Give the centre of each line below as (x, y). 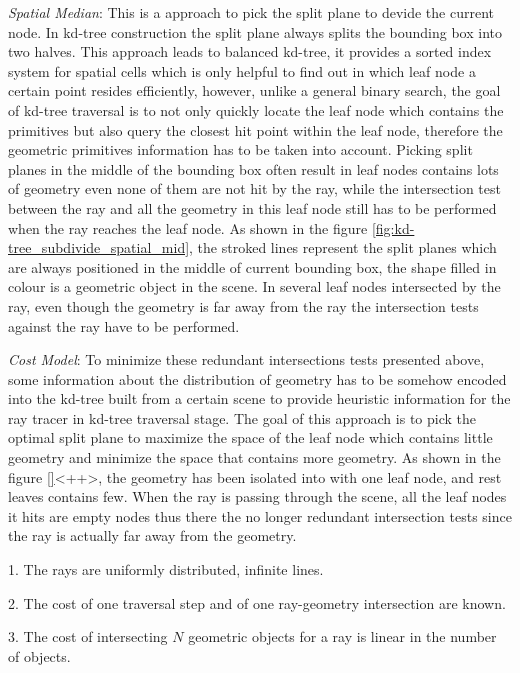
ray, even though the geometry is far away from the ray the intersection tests (243, 305)
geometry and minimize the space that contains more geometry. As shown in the (254, 457)
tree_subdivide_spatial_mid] (99, 247)
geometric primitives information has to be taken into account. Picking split (240, 149)
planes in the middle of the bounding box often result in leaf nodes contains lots (253, 168)
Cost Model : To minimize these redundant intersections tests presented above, (246, 359)
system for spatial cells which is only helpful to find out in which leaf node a (242, 70)
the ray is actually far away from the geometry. (152, 535)
